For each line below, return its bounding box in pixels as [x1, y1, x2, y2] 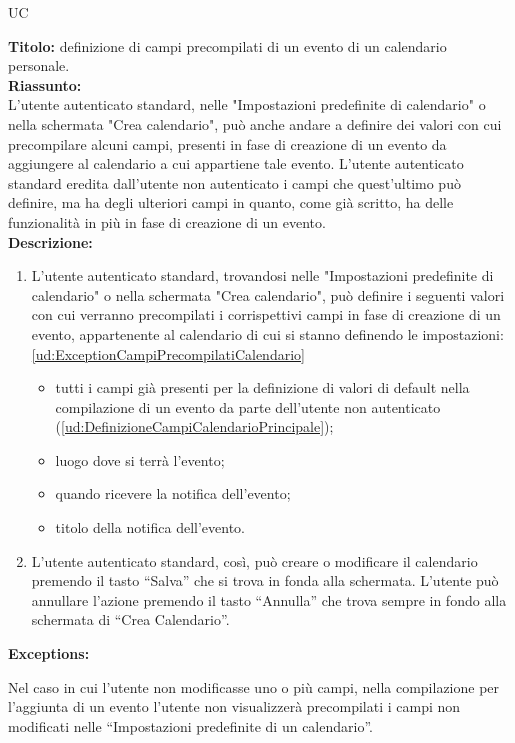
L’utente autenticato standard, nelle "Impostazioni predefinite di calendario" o [8, 94, 486, 115]
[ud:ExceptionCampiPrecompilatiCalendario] [31, 343, 305, 364]
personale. [8, 55, 70, 76]
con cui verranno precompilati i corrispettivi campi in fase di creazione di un [31, 304, 501, 325]
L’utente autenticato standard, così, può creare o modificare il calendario [31, 550, 478, 571]
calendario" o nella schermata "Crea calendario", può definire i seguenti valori [31, 284, 505, 305]
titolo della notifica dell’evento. [55, 517, 245, 538]
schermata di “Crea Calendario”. [31, 609, 230, 630]
